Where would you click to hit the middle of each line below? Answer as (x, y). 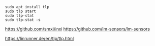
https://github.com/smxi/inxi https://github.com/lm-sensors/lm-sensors (77, 29)
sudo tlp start (21, 11)
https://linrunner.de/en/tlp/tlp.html (40, 38)
